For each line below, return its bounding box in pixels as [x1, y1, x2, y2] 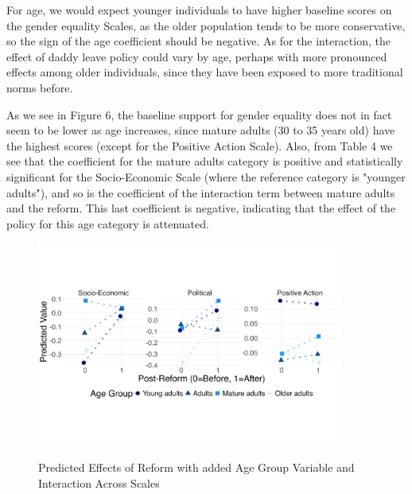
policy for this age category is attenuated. [6, 215, 209, 231]
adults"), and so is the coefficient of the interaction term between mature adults [6, 184, 395, 200]
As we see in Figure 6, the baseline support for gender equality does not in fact [6, 106, 392, 123]
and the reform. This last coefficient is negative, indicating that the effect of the [6, 200, 396, 216]
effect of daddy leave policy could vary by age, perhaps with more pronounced [6, 48, 387, 64]
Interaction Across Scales [38, 474, 160, 491]
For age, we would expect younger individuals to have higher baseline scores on [6, 2, 392, 18]
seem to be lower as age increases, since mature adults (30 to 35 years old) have [6, 122, 395, 138]
